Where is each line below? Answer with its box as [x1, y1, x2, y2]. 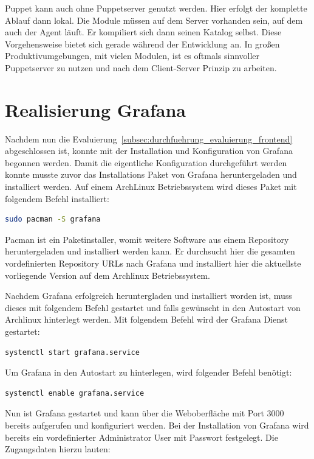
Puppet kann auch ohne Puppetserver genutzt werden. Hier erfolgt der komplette [5, 2, 307, 14]
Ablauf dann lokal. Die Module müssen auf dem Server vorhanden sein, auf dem [5, 13, 303, 26]
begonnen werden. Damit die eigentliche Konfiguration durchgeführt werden [5, 156, 287, 169]
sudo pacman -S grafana [5, 215, 101, 224]
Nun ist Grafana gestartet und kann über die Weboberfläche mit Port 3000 [5, 407, 284, 419]
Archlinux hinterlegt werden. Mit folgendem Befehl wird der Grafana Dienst [5, 313, 288, 326]
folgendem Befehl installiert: [5, 192, 109, 205]
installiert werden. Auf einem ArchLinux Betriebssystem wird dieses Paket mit [5, 180, 297, 193]
